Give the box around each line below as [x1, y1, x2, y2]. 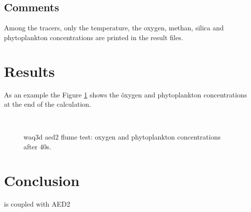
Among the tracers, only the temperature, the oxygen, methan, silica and [4, 23, 224, 33]
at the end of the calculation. [4, 99, 91, 109]
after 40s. [24, 141, 51, 151]
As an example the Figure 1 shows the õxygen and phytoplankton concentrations [4, 89, 247, 99]
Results [4, 61, 55, 81]
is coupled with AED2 [4, 198, 71, 209]
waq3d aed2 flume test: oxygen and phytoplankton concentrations [24, 132, 221, 142]
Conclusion [4, 170, 80, 190]
